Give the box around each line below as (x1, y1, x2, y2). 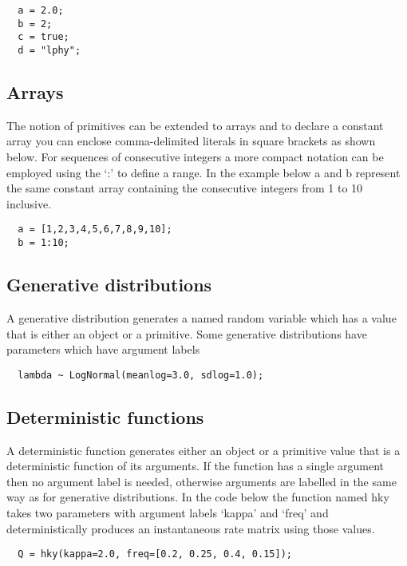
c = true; (18, 31, 69, 43)
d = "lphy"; (18, 44, 81, 56)
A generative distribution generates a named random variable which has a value (6, 309, 397, 326)
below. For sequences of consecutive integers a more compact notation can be (6, 148, 384, 165)
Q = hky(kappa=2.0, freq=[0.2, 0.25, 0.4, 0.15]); (18, 548, 292, 560)
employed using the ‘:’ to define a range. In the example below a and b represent (6, 164, 401, 180)
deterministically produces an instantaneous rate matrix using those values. (6, 520, 375, 536)
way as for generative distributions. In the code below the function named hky (6, 489, 389, 505)
